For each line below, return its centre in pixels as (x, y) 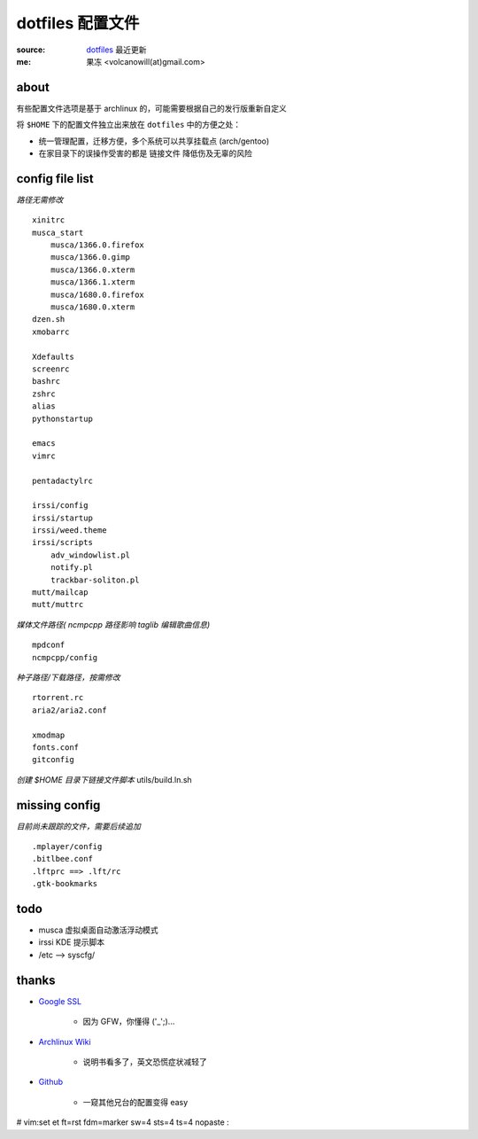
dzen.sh (49, 320)
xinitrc (49, 220)
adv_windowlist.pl (90, 555)
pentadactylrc (62, 480)
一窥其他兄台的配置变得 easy (135, 1102)
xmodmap (49, 735)
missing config (58, 805)
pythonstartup (62, 418)
